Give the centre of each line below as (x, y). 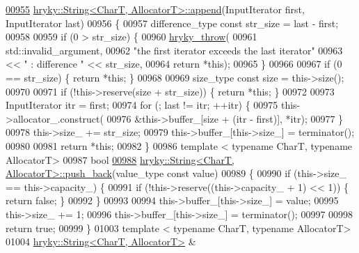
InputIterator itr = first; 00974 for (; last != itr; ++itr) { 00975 (142, 105)
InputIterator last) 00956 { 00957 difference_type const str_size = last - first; (172, 23)
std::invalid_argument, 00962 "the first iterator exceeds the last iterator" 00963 (174, 50)
